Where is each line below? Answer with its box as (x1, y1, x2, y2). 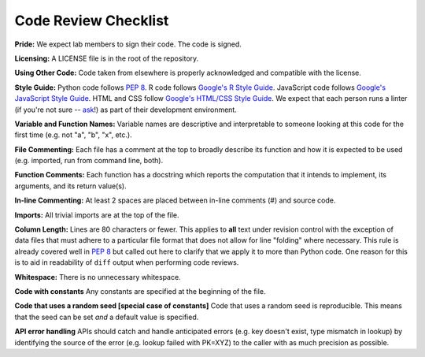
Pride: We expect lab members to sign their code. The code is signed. (14, 39, 242, 49)
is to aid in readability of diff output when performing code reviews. (14, 258, 239, 267)
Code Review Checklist (14, 12, 169, 29)
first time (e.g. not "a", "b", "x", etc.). (14, 130, 133, 139)
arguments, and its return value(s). (14, 181, 127, 191)
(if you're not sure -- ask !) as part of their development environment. (14, 105, 238, 114)
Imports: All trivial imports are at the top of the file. (14, 210, 179, 220)
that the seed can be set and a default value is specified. (14, 312, 199, 322)
